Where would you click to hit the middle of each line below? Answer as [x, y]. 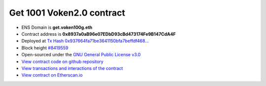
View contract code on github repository [62, 62]
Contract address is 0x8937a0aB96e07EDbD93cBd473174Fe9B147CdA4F [99, 34]
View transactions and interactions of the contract [72, 68]
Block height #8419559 [45, 48]
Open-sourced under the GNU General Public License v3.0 [81, 55]
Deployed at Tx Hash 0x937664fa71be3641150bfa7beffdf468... [85, 41]
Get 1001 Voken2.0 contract [67, 13]
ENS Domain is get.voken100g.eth [57, 27]
